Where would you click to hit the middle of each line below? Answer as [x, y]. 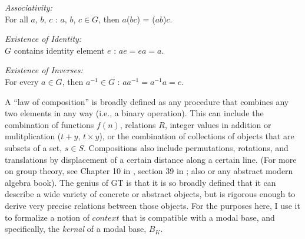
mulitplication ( [33, 136]
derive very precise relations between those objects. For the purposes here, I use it [152, 205]
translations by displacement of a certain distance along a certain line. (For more [151, 159]
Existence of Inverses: [44, 70]
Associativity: [29, 7]
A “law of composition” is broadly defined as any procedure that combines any [147, 101]
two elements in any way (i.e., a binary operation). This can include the [134, 113]
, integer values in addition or [218, 124]
